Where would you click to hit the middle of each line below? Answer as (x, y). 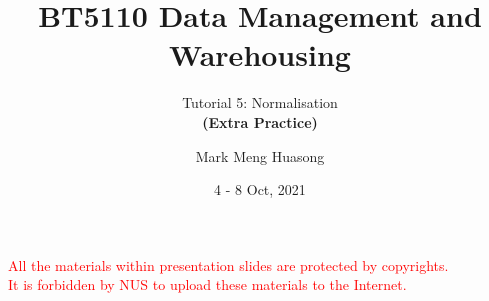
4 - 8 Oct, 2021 (260, 189)
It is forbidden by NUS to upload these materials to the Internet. (207, 284)
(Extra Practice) (260, 121)
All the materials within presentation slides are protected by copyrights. (228, 264)
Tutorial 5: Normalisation (260, 102)
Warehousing (260, 54)
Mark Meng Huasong (260, 155)
